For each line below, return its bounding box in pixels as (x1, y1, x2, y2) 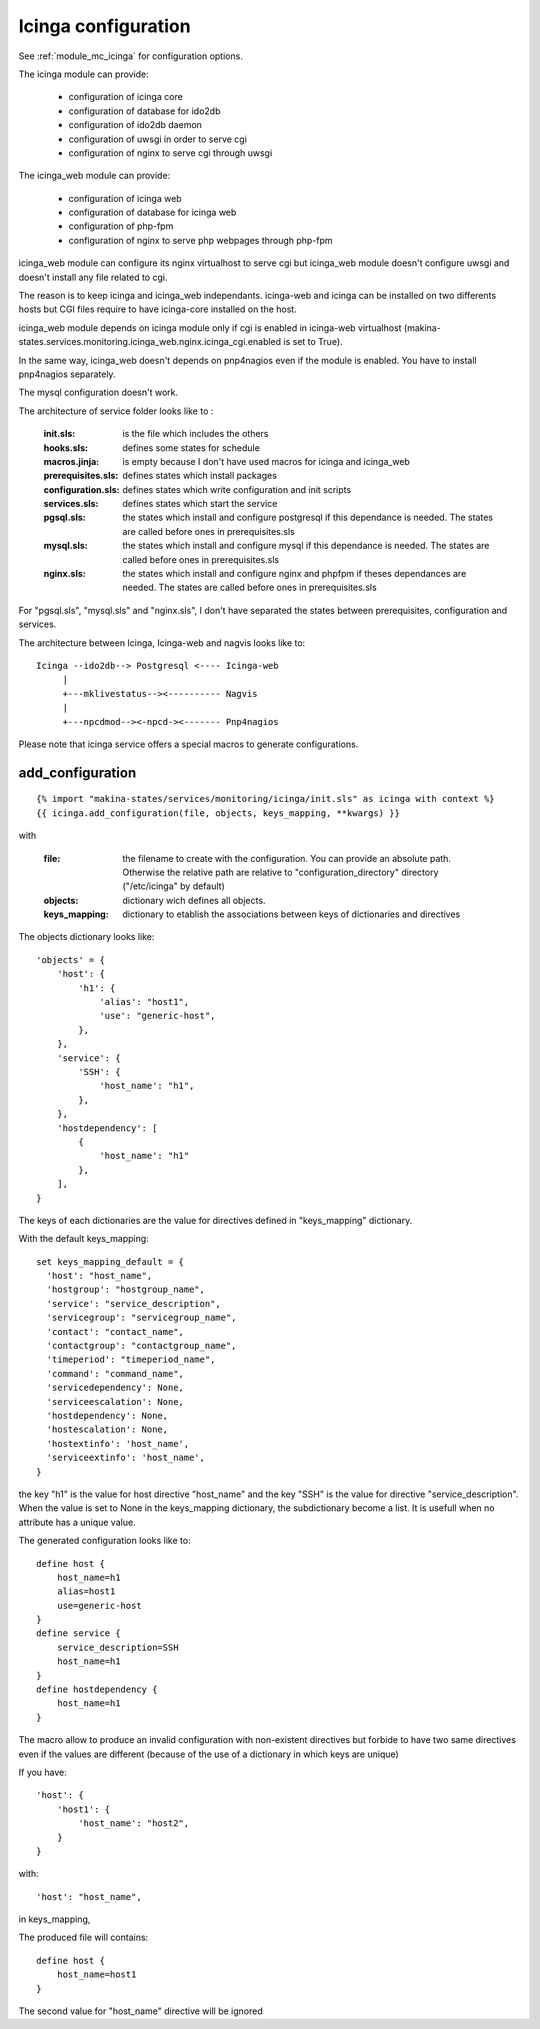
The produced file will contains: (18, 1931, 149, 1944)
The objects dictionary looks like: (18, 931, 155, 943)
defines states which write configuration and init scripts (122, 483, 352, 495)
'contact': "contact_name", (46, 1326, 185, 1337)
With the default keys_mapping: (18, 1233, 149, 1245)
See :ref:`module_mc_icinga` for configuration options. (18, 50, 244, 62)
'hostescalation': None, (46, 1424, 169, 1435)
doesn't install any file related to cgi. (18, 271, 168, 283)
